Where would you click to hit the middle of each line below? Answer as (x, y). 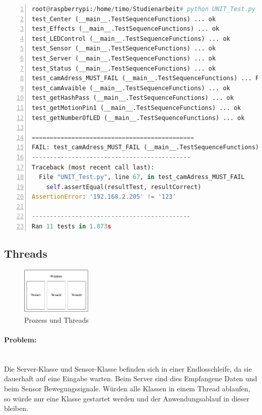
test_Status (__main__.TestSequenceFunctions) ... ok (124, 68)
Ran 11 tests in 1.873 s (72, 227)
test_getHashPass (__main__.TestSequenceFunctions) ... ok (133, 98)
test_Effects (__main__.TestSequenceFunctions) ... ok (126, 29)
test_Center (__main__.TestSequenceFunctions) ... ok (124, 19)
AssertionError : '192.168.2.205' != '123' (104, 197)
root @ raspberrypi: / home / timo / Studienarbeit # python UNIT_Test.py (144, 9)
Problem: (20, 340)
